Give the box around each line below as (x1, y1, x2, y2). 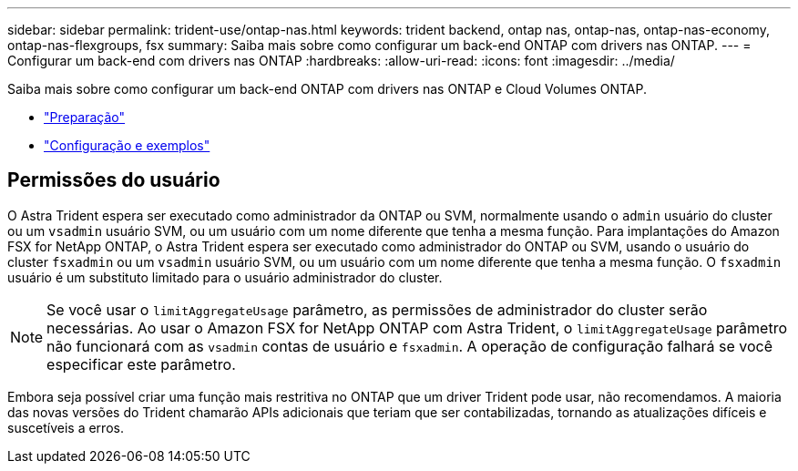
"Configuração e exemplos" (44, 138, 210, 153)
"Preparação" (44, 109, 126, 125)
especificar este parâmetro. (46, 354, 236, 374)
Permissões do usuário (7, 169, 220, 192)
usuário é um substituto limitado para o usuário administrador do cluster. (7, 269, 443, 285)
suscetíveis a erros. (7, 419, 124, 435)
